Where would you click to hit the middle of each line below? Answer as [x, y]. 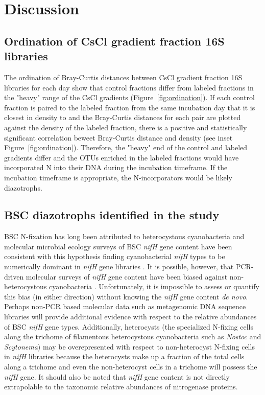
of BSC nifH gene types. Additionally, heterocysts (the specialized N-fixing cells [129, 326]
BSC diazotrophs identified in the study [112, 215]
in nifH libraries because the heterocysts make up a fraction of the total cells [124, 356]
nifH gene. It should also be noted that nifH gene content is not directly [117, 376]
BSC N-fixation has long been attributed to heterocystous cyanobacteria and [124, 236]
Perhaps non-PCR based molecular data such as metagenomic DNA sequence [125, 306]
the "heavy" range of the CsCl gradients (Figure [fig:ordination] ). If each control [129, 97]
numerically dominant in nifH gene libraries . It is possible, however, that [119, 266]
